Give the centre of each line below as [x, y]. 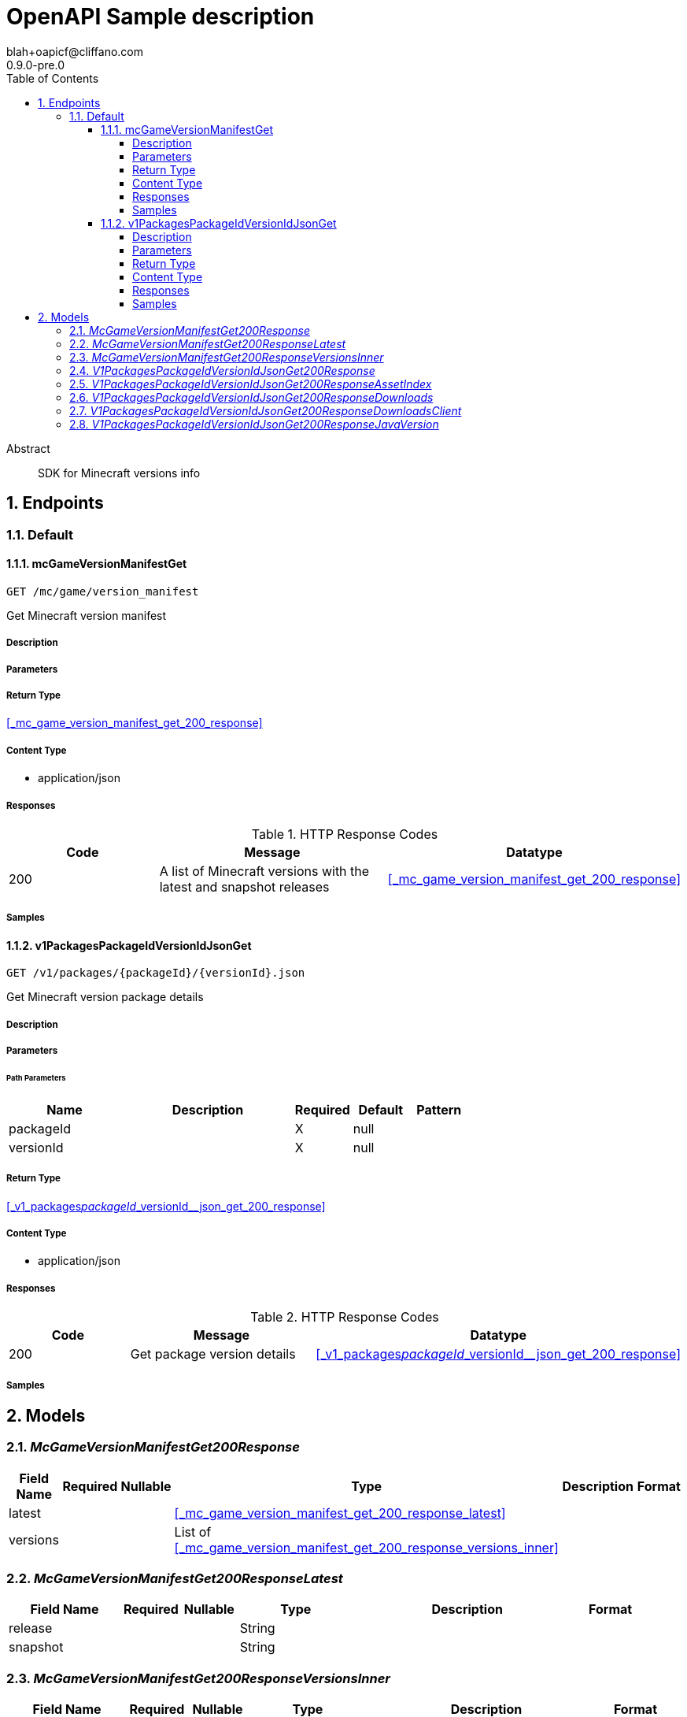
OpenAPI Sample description [161, 17]
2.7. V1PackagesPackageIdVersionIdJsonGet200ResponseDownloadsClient [266, 410]
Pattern [439, 1109]
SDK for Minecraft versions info [119, 473]
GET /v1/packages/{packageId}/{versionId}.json [156, 973]
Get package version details [213, 1354]
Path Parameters [36, 1077]
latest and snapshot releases [244, 886]
